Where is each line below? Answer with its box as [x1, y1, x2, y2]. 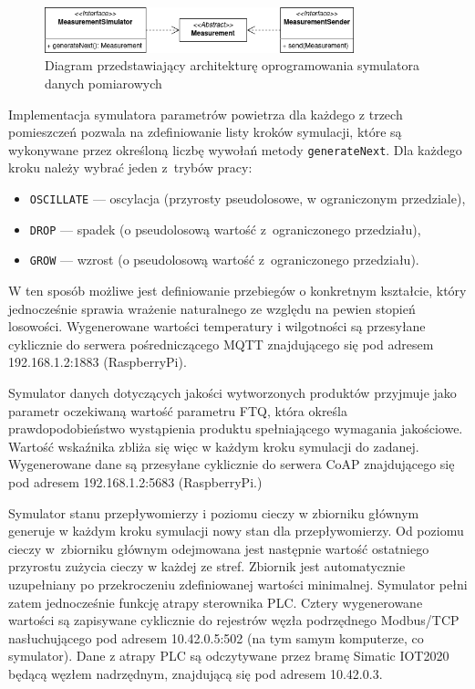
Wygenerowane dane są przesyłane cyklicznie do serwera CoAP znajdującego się [8, 454, 455, 474]
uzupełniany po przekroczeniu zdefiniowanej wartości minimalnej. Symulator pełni [8, 574, 468, 593]
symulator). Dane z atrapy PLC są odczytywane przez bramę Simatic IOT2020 [8, 646, 449, 665]
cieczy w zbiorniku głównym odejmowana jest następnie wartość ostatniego [8, 538, 429, 558]
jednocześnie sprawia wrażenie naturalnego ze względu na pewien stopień [8, 298, 416, 318]
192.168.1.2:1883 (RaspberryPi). [8, 352, 187, 371]
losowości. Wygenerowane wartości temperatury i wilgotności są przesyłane [8, 317, 426, 336]
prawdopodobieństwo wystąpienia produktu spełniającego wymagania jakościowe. [8, 419, 463, 438]
